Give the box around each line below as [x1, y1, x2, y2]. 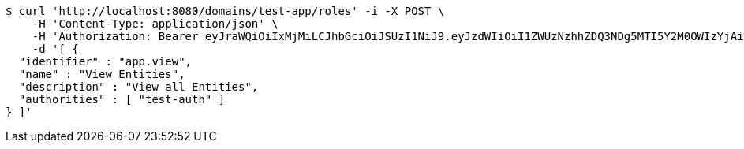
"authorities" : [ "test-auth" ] [18, 93, 226, 106]
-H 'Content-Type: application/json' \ [32, 17, 279, 30]
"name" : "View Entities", [18, 68, 185, 80]
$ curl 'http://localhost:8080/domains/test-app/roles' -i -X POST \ [6, 5, 445, 17]
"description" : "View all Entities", [18, 80, 259, 93]
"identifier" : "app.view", [18, 55, 193, 68]
